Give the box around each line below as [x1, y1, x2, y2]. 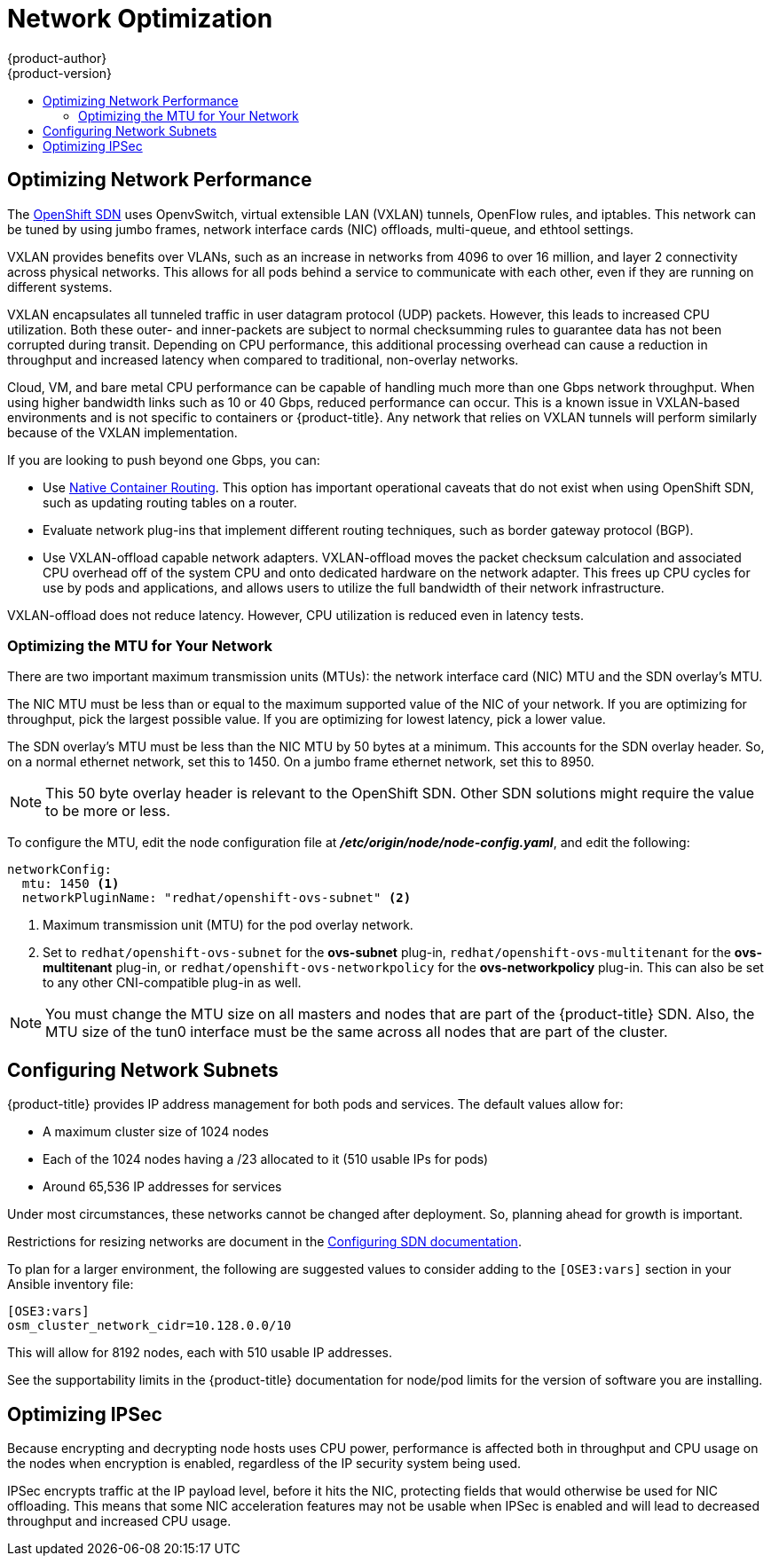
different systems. [7, 279, 113, 295]
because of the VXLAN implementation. [7, 424, 238, 440]
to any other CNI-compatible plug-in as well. [43, 975, 302, 991]
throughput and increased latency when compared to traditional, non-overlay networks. [7, 351, 519, 367]
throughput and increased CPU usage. [7, 1513, 232, 1529]
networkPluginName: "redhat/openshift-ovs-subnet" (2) [21, 891, 412, 906]
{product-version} [7, 65, 113, 81]
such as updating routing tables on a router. [43, 494, 297, 510]
